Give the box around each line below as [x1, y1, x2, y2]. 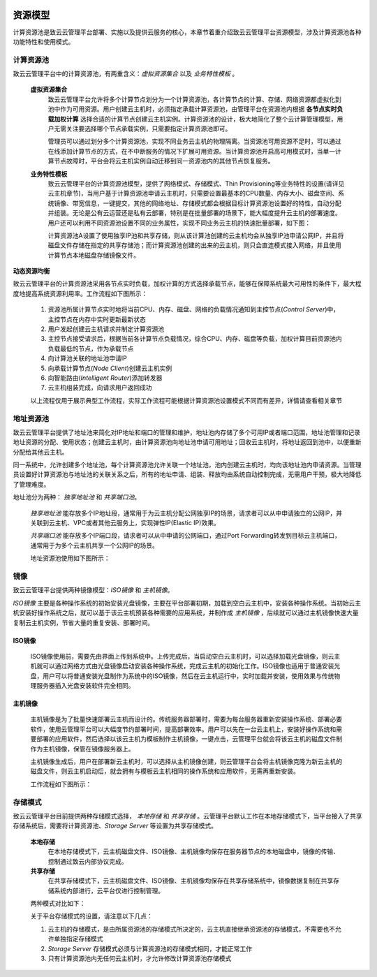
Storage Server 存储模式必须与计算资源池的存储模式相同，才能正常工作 [47, 944, 253, 953]
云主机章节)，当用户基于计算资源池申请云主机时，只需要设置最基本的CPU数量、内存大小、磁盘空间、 [47, 189, 339, 198]
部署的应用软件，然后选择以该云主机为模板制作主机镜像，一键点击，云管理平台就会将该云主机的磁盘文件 [36, 735, 337, 743]
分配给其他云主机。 [13, 448, 68, 456]
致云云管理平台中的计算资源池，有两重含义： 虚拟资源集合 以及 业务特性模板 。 [13, 70, 239, 78]
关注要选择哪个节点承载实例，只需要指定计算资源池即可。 [66, 124, 232, 133]
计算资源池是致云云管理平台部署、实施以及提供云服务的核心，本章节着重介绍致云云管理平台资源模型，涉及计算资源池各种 [13, 28, 362, 36]
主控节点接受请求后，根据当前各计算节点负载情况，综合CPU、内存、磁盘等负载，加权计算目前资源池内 [47, 335, 342, 343]
